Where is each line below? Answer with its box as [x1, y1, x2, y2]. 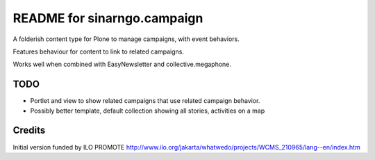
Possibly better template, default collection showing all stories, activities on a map [30, 106, 265, 115]
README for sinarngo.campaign [12, 10, 203, 26]
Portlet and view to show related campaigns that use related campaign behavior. [30, 97, 260, 105]
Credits [12, 125, 46, 136]
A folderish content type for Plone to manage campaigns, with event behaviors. [12, 35, 240, 43]
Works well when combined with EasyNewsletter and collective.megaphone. [12, 60, 232, 69]
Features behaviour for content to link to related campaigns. [12, 47, 184, 56]
